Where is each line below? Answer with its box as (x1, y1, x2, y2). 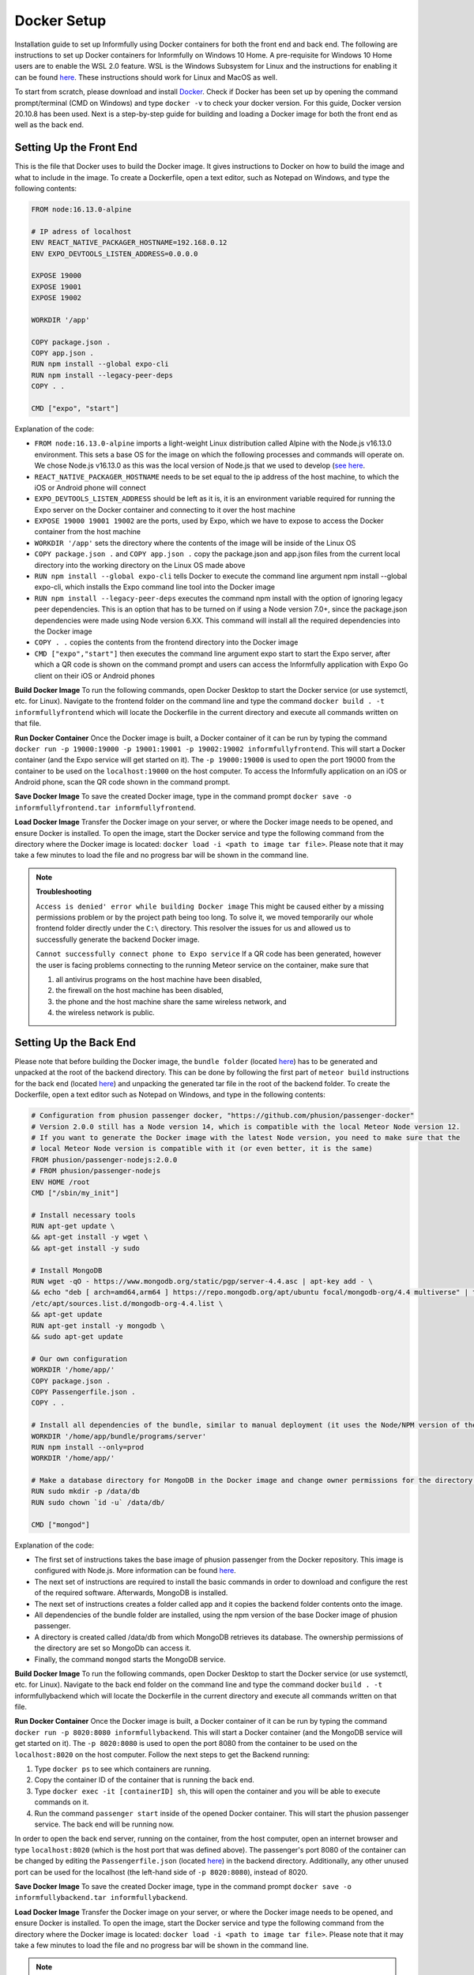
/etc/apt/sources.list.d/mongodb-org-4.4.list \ (31, 1299, 224, 1307)
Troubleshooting (36, 887, 92, 897)
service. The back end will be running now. (34, 1819, 175, 1829)
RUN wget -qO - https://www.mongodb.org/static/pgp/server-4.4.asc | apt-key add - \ (31, 1277, 373, 1286)
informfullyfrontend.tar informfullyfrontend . (14, 803, 197, 812)
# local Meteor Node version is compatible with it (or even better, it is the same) (31, 1144, 373, 1153)
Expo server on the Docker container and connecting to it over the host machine (34, 505, 296, 514)
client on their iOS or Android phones (34, 671, 156, 680)
